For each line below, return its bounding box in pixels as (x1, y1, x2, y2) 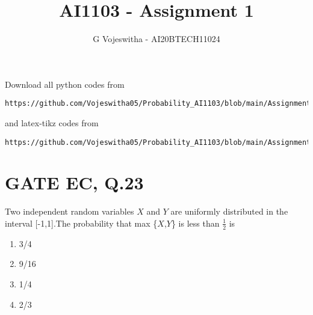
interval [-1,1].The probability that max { (5, 216, 158, 229)
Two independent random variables (5, 205, 134, 218)
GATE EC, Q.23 (5, 170, 144, 195)
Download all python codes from (5, 78, 125, 90)
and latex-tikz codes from (5, 116, 99, 129)
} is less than (171, 216, 220, 229)
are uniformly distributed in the (170, 205, 288, 218)
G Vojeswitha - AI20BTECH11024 (93, 32, 220, 45)
